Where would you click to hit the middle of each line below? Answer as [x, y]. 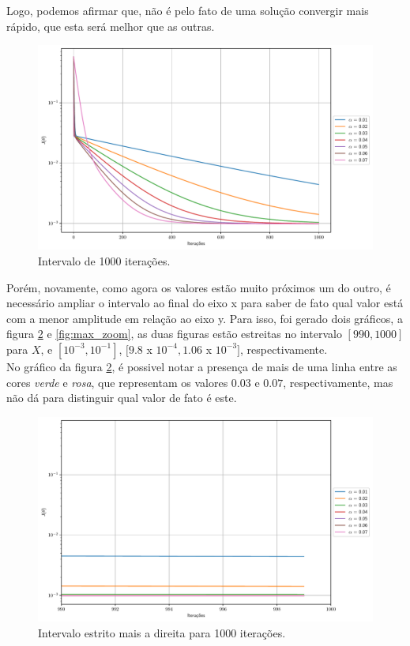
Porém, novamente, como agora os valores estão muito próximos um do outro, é [199, 287]
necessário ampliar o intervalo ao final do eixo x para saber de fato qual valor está [205, 303]
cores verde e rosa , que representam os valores [117, 382]
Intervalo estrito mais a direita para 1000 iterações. [162, 632]
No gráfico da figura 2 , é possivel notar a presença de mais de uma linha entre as [202, 366]
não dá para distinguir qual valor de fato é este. [122, 398]
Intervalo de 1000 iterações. [104, 260]
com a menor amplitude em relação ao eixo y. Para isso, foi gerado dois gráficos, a [205, 318]
